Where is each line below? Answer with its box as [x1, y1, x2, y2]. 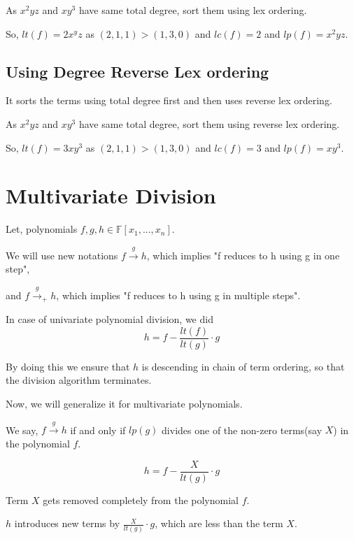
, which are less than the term [155, 516, 283, 531]
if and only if [70, 422, 126, 437]
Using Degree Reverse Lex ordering [6, 60, 269, 82]
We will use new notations [6, 247, 118, 262]
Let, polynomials [6, 222, 78, 236]
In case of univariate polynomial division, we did [6, 312, 213, 326]
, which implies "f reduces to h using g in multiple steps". [56, 287, 301, 302]
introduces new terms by [14, 516, 120, 531]
